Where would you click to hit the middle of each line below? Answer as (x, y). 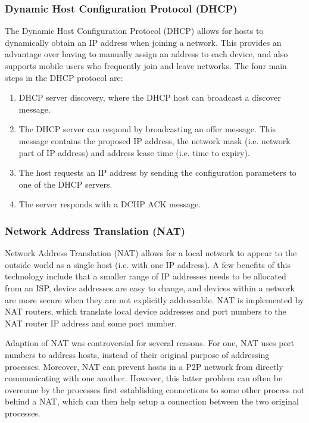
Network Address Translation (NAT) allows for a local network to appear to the (151, 253)
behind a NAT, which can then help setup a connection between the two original (152, 401)
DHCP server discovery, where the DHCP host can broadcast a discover (150, 97)
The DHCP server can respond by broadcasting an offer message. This (147, 129)
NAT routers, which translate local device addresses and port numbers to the (146, 311)
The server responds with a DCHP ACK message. (110, 204)
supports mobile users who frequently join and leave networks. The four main (146, 66)
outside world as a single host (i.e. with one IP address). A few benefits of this (148, 264)
